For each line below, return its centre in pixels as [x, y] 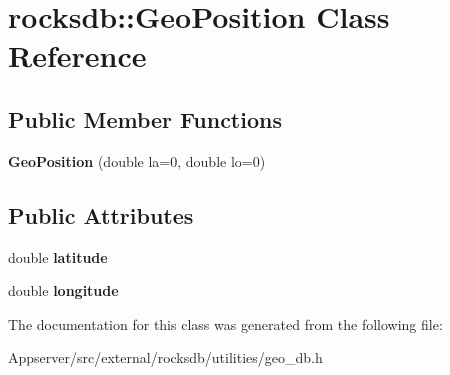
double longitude [63, 290]
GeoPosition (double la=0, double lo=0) [137, 160]
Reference [77, 55]
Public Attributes [101, 214]
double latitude [58, 256]
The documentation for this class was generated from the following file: [225, 323]
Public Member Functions [145, 118]
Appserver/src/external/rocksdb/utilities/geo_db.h [165, 357]
